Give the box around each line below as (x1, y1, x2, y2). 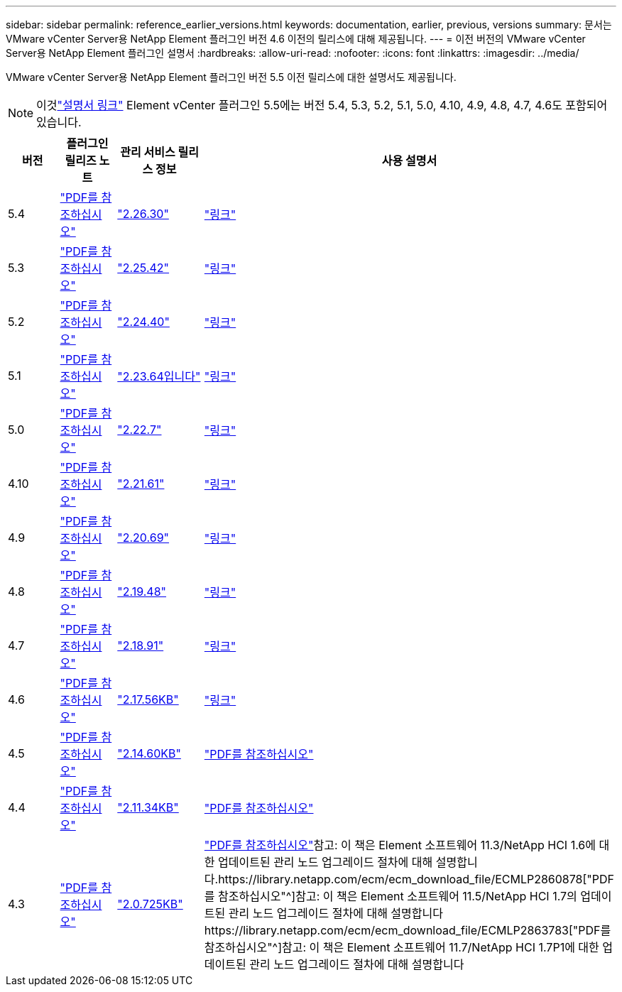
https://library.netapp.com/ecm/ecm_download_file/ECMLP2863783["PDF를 (204, 923, 611, 937)
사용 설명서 (381, 153, 437, 168)
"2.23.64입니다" (117, 369, 201, 383)
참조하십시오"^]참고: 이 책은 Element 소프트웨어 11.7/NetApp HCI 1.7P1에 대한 (204, 940, 599, 954)
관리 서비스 (120, 145, 175, 159)
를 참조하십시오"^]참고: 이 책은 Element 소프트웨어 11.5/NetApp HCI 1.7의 (204, 889, 577, 903)
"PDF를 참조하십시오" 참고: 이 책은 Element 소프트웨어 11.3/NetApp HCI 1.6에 (204, 838, 596, 852)
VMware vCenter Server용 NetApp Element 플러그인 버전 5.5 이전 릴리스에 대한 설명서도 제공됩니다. (6, 71, 457, 83)
